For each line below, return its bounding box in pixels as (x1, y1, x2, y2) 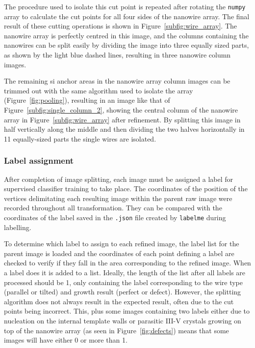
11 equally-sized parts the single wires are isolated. (4, 133, 156, 144)
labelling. (4, 222, 31, 232)
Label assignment (4, 154, 74, 167)
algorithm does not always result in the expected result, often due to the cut (4, 296, 234, 306)
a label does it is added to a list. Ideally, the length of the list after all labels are (4, 267, 246, 277)
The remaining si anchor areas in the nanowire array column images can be (4, 76, 230, 86)
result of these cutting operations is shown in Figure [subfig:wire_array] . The (4, 21, 237, 31)
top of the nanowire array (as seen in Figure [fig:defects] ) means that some (4, 325, 229, 335)
